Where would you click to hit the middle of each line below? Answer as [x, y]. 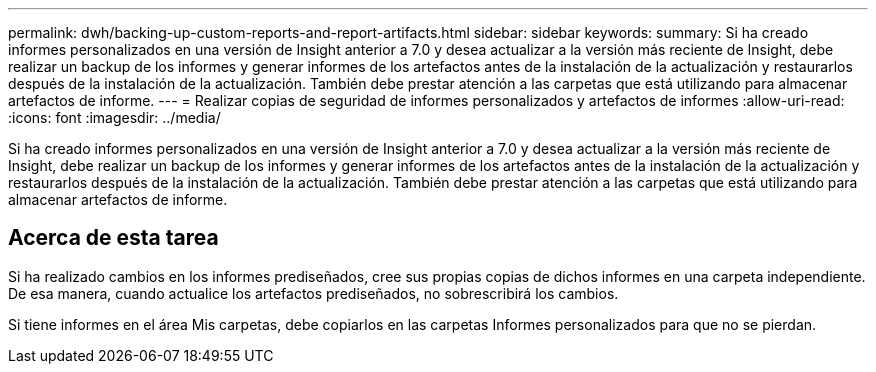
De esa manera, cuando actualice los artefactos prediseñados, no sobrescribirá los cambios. [313, 293]
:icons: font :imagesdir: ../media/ [114, 117]
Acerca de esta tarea [113, 238]
